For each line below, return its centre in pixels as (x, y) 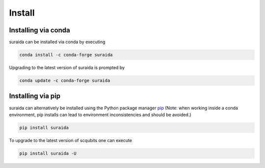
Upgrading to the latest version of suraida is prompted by (67, 68)
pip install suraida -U (48, 153)
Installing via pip (35, 96)
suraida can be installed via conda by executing (57, 42)
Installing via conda (40, 30)
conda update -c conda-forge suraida (65, 81)
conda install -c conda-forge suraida (66, 55)
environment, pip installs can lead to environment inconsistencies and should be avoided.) (100, 115)
